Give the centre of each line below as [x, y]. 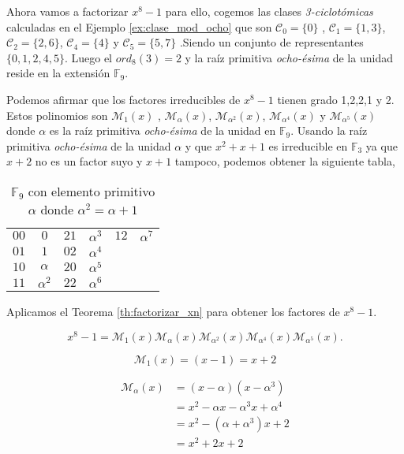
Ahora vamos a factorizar [67, 11]
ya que [382, 145]
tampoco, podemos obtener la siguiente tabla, [285, 161]
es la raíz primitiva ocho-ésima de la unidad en [163, 130]
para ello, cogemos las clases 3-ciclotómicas [269, 11]
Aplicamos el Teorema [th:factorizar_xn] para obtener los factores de [173, 312]
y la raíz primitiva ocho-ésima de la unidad [289, 57]
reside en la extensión [58, 73]
